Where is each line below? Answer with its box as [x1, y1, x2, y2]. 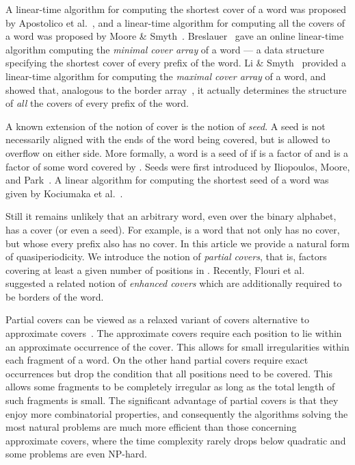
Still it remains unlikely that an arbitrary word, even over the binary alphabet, [5, 209, 337, 223]
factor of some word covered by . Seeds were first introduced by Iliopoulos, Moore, [5, 159, 350, 173]
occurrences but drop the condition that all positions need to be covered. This [5, 366, 333, 380]
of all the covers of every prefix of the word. [5, 96, 189, 110]
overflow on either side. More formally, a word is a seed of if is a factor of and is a [5, 145, 349, 160]
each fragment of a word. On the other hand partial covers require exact [5, 353, 308, 367]
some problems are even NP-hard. [5, 447, 147, 461]
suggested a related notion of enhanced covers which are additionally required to [5, 276, 342, 290]
